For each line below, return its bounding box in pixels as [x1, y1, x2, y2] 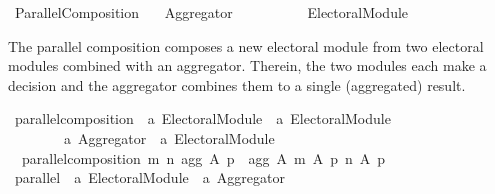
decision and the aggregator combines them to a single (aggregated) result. [8, 74, 466, 95]
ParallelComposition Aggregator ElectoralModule [14, 2, 409, 22]
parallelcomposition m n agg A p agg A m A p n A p [21, 147, 385, 168]
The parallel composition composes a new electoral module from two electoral [8, 35, 484, 56]
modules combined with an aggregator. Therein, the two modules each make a [8, 55, 487, 76]
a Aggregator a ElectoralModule [63, 127, 275, 148]
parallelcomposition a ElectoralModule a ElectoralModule [14, 108, 391, 129]
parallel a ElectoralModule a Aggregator [14, 167, 285, 188]
